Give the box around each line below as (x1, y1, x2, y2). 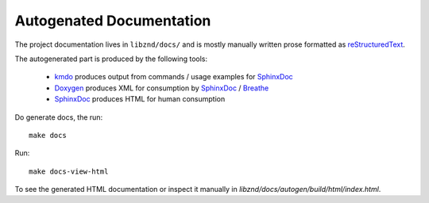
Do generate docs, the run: (14, 112, 103, 122)
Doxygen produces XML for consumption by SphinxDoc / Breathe (54, 83, 269, 93)
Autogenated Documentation (14, 12, 211, 29)
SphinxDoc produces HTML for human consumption (54, 94, 226, 104)
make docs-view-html (29, 167, 109, 176)
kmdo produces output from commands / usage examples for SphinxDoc (54, 72, 293, 82)
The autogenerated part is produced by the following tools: (14, 54, 208, 63)
